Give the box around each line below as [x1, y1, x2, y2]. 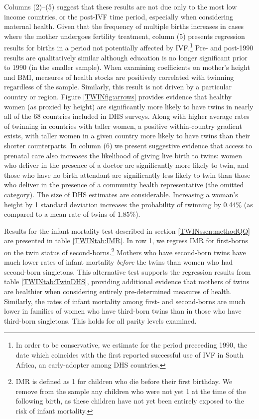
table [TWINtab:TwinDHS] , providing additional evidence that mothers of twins [4, 276, 250, 287]
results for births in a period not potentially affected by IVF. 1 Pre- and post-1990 [4, 41, 254, 53]
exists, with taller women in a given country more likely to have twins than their [4, 130, 250, 141]
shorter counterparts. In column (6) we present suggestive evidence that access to [4, 140, 253, 150]
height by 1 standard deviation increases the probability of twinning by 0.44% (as [4, 199, 253, 209]
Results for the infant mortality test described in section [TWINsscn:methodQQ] [4, 225, 250, 236]
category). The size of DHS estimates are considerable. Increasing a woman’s [4, 189, 238, 199]
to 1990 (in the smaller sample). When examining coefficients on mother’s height [4, 62, 250, 72]
